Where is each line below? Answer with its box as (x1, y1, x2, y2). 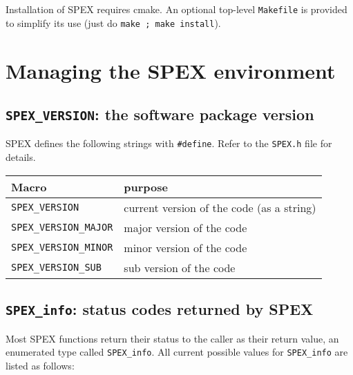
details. (6, 150, 36, 164)
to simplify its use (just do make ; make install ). (6, 15, 221, 30)
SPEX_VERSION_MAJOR (11, 222, 113, 233)
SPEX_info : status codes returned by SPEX (6, 298, 314, 320)
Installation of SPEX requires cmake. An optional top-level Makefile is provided (6, 2, 347, 16)
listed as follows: (6, 358, 75, 372)
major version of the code (124, 219, 247, 235)
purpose (124, 178, 168, 195)
